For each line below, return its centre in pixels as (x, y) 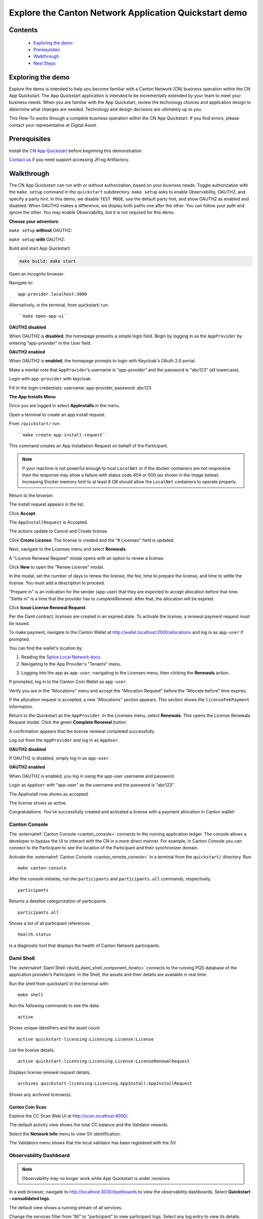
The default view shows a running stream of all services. (66, 1207)
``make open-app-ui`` (43, 316)
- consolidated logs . (30, 1199)
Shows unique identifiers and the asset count (54, 1028)
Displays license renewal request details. (50, 1072)
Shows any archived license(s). (40, 1094)
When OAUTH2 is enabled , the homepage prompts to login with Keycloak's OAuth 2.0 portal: (102, 361)
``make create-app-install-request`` (63, 435)
